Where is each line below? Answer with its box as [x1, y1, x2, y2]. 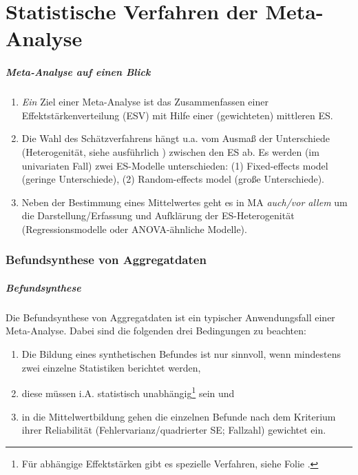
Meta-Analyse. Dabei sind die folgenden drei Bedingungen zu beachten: [6, 323, 306, 338]
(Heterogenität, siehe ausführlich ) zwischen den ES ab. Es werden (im [21, 144, 319, 159]
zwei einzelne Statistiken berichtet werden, [21, 360, 201, 374]
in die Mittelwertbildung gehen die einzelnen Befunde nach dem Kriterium [21, 409, 336, 423]
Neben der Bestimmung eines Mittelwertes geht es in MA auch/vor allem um [21, 194, 348, 209]
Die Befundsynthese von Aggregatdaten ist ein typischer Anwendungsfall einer [6, 310, 335, 324]
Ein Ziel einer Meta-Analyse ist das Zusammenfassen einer [21, 94, 268, 109]
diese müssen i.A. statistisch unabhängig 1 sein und [21, 384, 235, 400]
